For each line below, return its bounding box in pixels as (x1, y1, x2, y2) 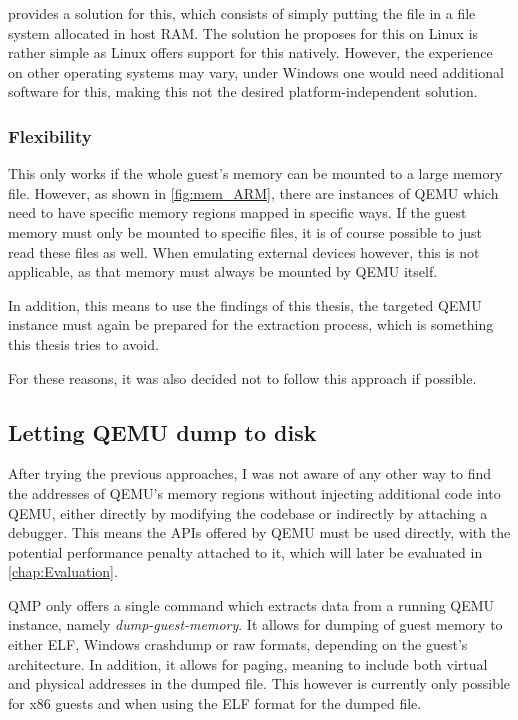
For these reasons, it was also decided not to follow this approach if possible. (8, 367, 477, 388)
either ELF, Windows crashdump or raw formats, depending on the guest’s (8, 634, 468, 655)
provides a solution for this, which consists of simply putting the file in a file (8, 3, 476, 23)
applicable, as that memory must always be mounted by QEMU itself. (8, 261, 438, 282)
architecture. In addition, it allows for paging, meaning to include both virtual (8, 653, 488, 674)
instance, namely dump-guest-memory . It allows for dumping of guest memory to (8, 614, 503, 635)
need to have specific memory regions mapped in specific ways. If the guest (8, 202, 467, 223)
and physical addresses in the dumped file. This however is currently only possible (8, 673, 511, 694)
